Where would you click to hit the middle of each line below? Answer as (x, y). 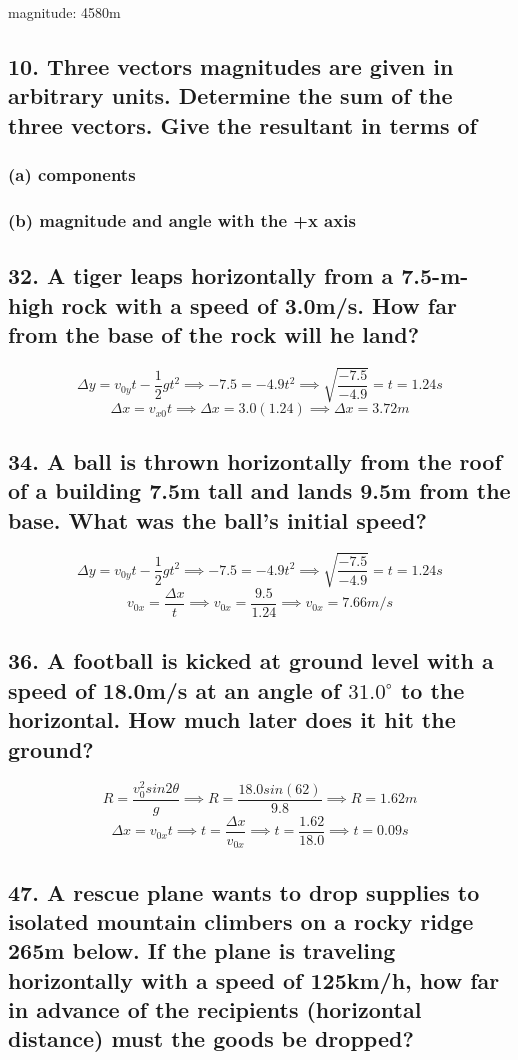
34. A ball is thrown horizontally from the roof (255, 460)
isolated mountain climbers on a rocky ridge (241, 920)
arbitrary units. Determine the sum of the (230, 95)
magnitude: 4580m (64, 12)
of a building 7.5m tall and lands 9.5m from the (259, 490)
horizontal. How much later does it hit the (232, 719)
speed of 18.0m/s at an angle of (174, 689)
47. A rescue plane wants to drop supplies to (244, 891)
